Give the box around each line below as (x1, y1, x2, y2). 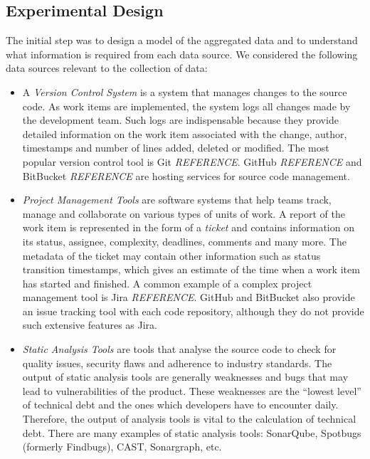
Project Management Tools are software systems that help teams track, (22, 192, 332, 207)
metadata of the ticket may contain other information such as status (22, 248, 321, 263)
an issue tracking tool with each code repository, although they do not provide (22, 303, 364, 318)
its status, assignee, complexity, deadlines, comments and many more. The (22, 233, 347, 248)
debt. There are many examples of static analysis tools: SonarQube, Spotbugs (22, 425, 361, 440)
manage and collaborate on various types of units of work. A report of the (22, 206, 345, 221)
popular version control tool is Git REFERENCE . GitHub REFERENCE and (22, 154, 362, 169)
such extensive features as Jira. (22, 317, 157, 332)
